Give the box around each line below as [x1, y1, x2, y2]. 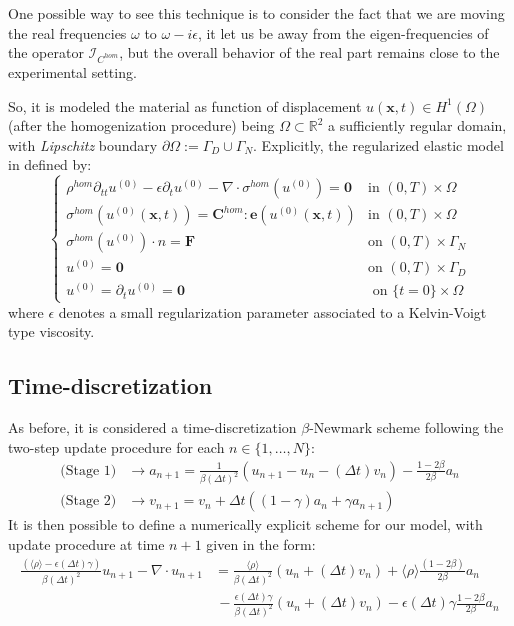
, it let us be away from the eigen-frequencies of [197, 22, 489, 43]
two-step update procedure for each [8, 436, 225, 457]
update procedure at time [8, 534, 165, 555]
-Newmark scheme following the [309, 416, 504, 437]
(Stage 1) [60, 463, 117, 478]
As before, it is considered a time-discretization [8, 416, 297, 437]
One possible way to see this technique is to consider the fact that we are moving [8, 3, 505, 23]
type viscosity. [8, 321, 95, 342]
